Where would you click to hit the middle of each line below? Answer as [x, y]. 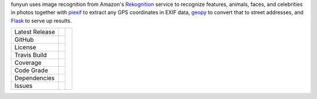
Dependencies [35, 78]
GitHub [24, 40]
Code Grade [31, 70]
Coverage [28, 63]
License [25, 47]
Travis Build [31, 55]
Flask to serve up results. [41, 21]
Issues [23, 86]
